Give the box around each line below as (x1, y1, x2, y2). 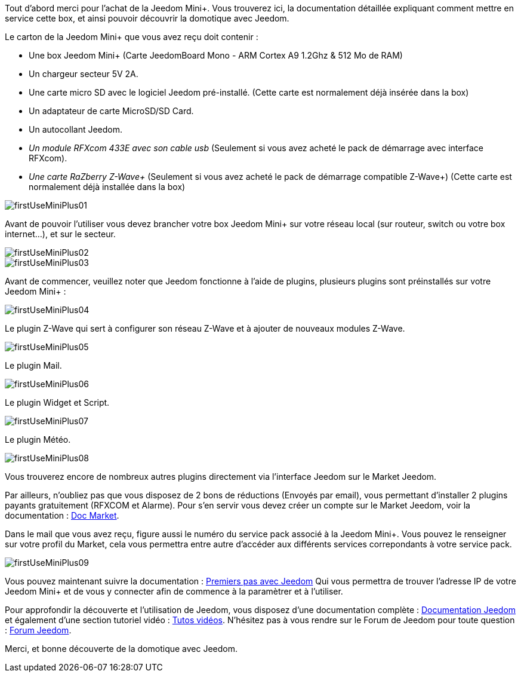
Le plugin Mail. (5, 360, 62, 370)
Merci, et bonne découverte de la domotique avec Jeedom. (5, 644, 238, 654)
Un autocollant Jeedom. (29, 124, 123, 134)
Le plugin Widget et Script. (5, 397, 110, 408)
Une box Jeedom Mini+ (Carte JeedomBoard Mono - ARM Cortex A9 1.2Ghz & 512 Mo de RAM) (29, 50, 403, 60)
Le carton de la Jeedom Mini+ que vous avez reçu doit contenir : (5, 32, 258, 42)
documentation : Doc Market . (5, 510, 119, 520)
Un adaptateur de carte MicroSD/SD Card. (29, 106, 194, 116)
